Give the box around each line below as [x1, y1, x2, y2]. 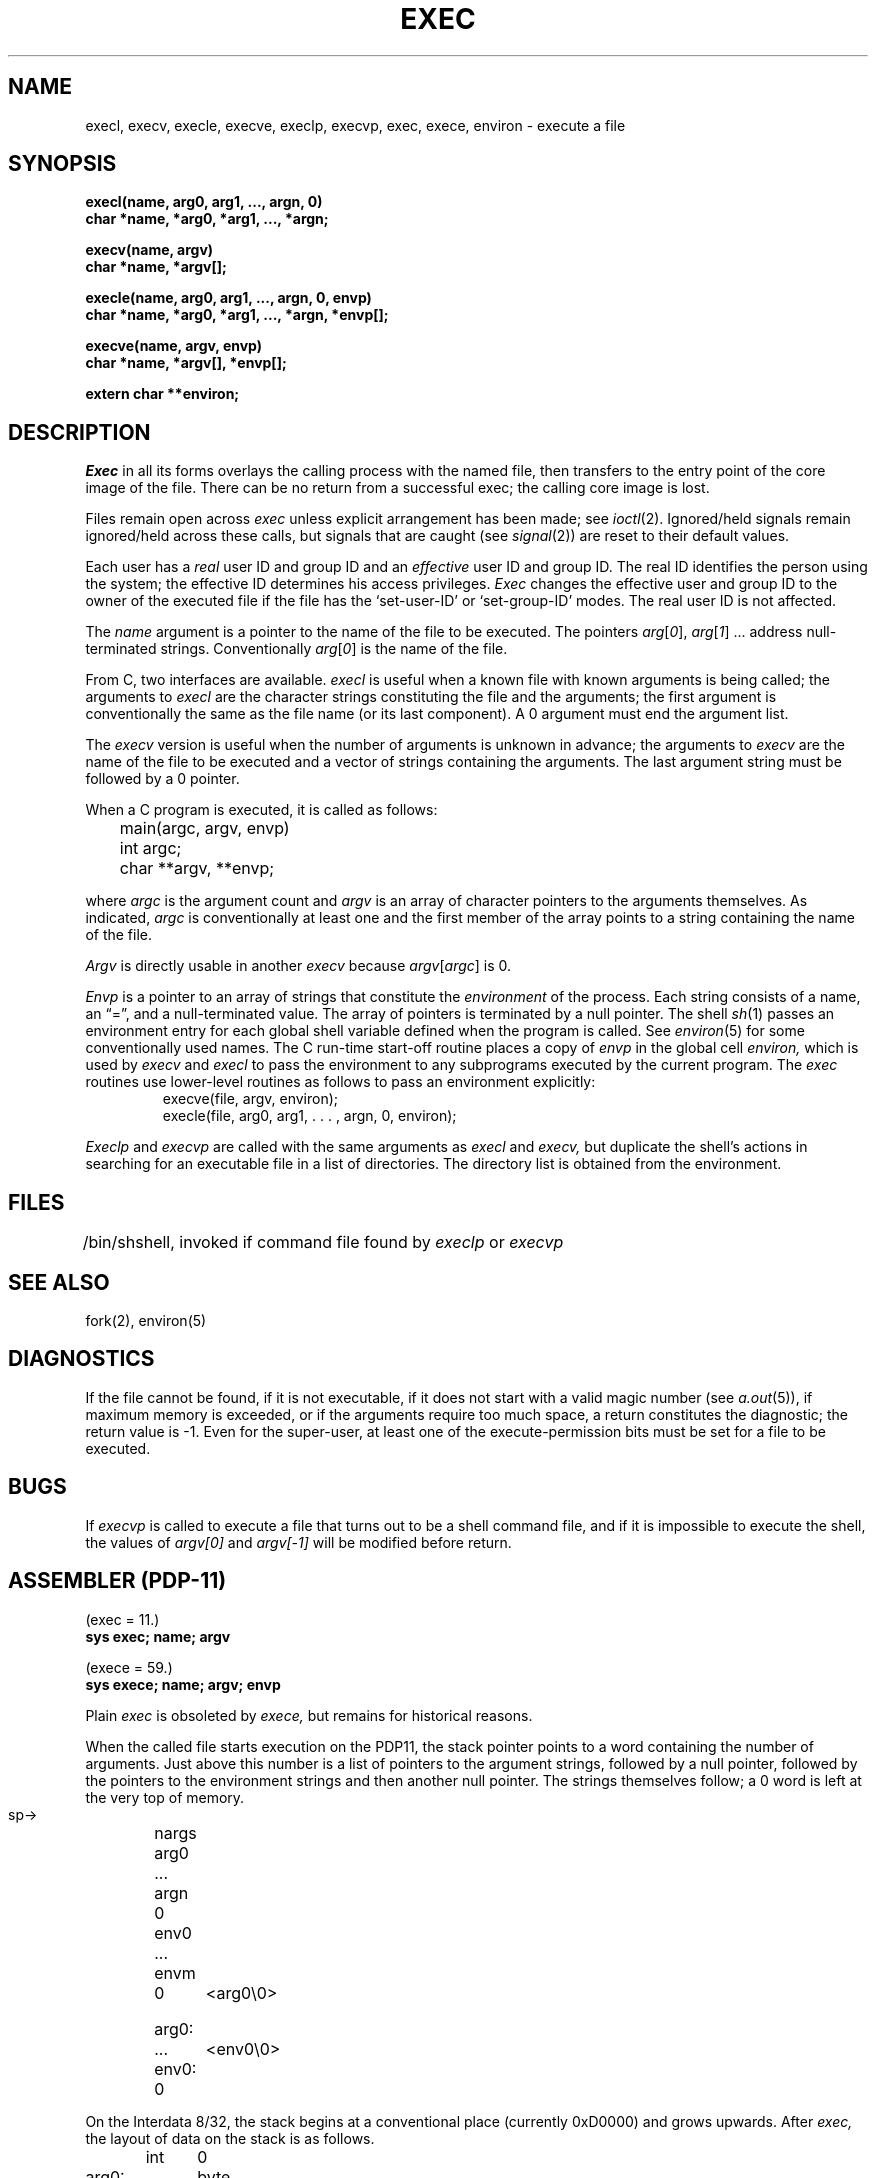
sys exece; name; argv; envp [85, 1675, 281, 1693]
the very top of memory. [85, 1788, 245, 1806]
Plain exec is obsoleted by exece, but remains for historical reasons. [85, 1706, 533, 1724]
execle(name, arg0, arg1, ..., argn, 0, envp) [85, 289, 372, 307]
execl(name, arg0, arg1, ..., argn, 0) [85, 193, 323, 211]
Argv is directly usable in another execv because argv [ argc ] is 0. [85, 957, 512, 975]
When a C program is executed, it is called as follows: [85, 801, 438, 819]
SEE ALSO [8, 1269, 110, 1295]
